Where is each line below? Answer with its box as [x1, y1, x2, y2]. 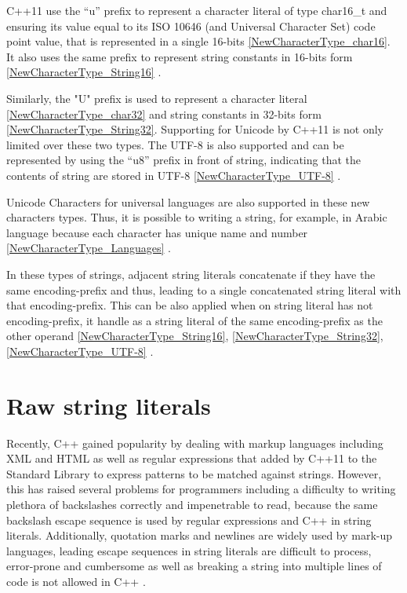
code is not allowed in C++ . [6, 573, 146, 589]
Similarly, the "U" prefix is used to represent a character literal [6, 90, 307, 106]
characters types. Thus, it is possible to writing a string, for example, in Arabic [6, 209, 387, 225]
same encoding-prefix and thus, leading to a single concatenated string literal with [6, 281, 402, 298]
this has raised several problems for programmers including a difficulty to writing [6, 481, 396, 497]
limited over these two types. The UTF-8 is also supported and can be [6, 136, 344, 152]
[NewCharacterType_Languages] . [6, 240, 171, 256]
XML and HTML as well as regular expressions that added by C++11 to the [6, 450, 377, 467]
